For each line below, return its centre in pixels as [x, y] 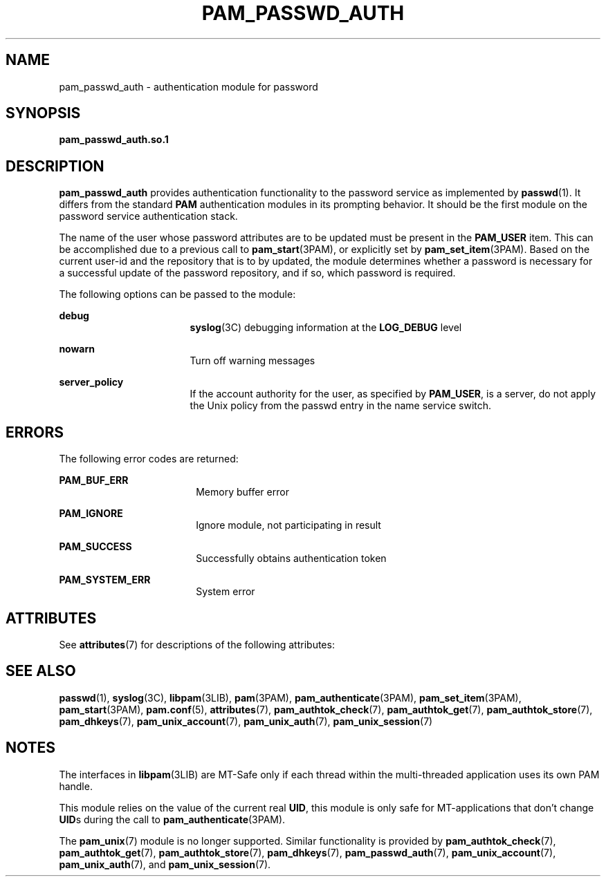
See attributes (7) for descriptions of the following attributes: [197, 644]
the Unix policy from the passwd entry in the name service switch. [341, 406]
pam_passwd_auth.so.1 [114, 140]
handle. [76, 786]
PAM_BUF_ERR [94, 480]
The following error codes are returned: [149, 459]
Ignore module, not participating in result [288, 525]
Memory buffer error [242, 492]
